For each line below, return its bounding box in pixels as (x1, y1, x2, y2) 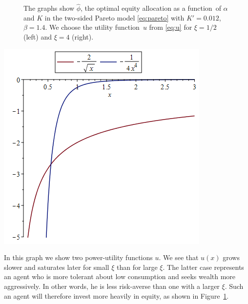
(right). (72, 32, 94, 41)
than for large (116, 262, 158, 272)
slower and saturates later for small (4, 262, 109, 272)
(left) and (23, 32, 52, 41)
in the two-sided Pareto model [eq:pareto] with (44, 12, 185, 22)
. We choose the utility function (45, 22, 140, 32)
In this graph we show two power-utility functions (4, 252, 153, 263)
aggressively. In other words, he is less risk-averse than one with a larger (4, 281, 220, 291)
